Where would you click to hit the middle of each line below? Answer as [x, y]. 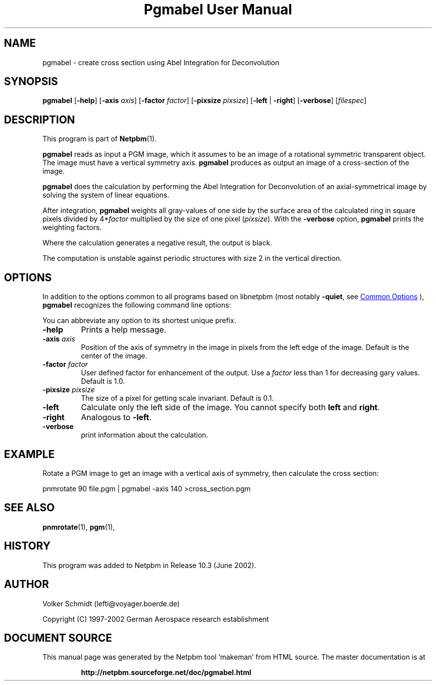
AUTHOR [27, 584]
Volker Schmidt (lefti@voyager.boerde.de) [111, 603]
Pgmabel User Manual [218, 9]
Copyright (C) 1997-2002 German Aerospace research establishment [156, 619]
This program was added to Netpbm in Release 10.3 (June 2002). [149, 565]
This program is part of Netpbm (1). [100, 139]
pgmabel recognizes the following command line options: [137, 305]
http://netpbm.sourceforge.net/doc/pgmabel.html [166, 673]
